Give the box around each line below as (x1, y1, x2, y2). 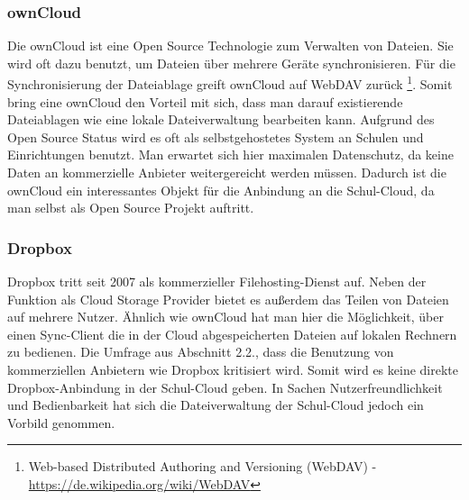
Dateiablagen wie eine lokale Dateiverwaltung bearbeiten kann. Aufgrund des (7, 110, 435, 129)
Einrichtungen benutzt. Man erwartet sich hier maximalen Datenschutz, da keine (7, 145, 454, 164)
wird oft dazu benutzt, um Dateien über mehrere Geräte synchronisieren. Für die (7, 53, 455, 72)
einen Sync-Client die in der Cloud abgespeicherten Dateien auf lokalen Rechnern (7, 324, 457, 343)
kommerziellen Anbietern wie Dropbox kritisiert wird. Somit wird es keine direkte (7, 360, 458, 378)
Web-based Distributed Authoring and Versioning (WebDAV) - (28, 457, 377, 476)
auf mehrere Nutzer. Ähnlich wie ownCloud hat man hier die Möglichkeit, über (7, 307, 444, 326)
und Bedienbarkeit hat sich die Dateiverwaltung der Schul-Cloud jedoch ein (7, 395, 424, 414)
